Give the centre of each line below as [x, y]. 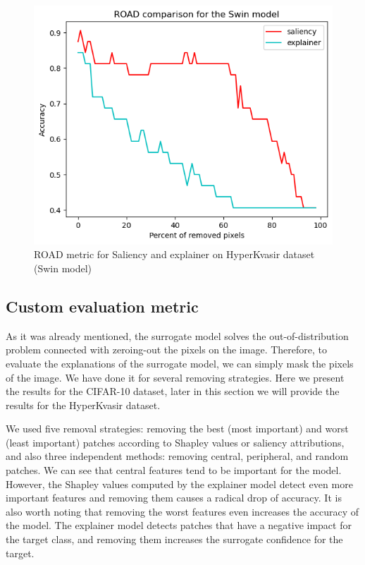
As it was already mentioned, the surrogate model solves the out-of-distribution [177, 335]
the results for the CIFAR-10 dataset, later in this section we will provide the [173, 391]
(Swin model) [63, 268]
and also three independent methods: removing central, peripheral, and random [177, 456]
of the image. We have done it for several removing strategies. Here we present [175, 377]
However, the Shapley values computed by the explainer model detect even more [179, 484]
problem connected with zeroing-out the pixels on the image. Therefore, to [166, 350]
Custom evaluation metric [102, 306]
